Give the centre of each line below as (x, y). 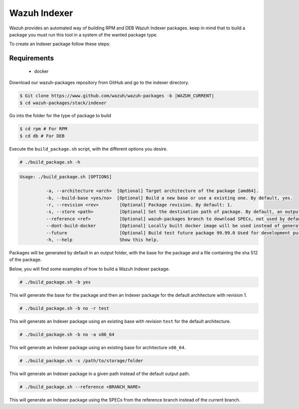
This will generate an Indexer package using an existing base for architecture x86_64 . (97, 347)
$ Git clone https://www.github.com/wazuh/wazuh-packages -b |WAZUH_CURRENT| (117, 96)
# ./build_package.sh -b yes (55, 282)
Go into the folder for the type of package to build (60, 116)
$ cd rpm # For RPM (43, 129)
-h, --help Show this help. (102, 240)
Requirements (32, 58)
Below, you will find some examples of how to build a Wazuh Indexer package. (89, 269)
